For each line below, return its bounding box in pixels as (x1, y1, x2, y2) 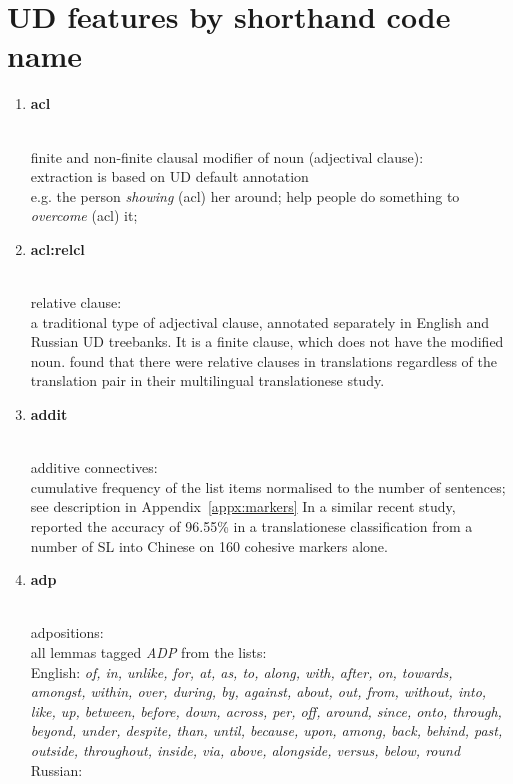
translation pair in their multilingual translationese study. (30, 370, 385, 391)
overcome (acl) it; (30, 205, 138, 226)
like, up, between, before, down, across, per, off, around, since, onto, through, (30, 700, 502, 721)
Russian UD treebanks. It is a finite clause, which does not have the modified (30, 331, 504, 352)
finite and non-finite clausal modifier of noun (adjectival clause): (30, 146, 424, 167)
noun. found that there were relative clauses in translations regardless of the (30, 350, 497, 371)
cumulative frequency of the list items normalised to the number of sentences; (30, 476, 506, 497)
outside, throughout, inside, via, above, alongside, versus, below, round (30, 739, 461, 760)
